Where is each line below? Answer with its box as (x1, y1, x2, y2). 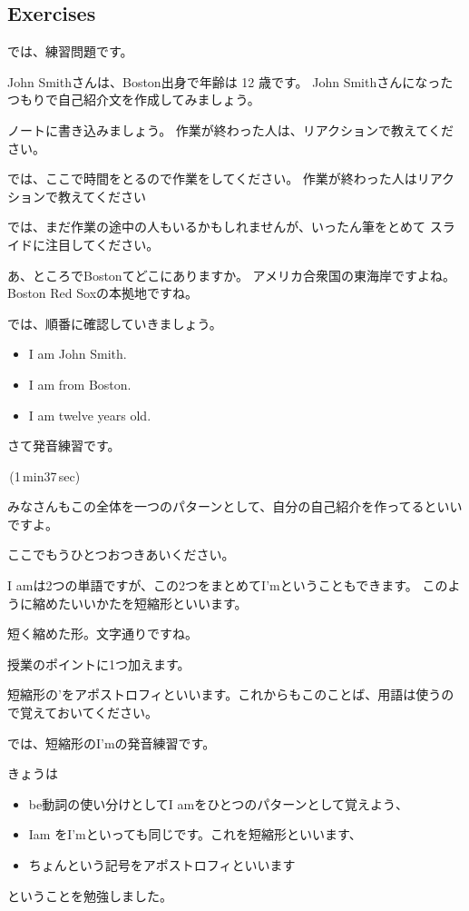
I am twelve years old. (28, 405, 151, 424)
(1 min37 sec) (9, 466, 81, 485)
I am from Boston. (28, 374, 132, 393)
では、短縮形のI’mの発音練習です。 (7, 733, 216, 752)
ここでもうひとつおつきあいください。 (7, 545, 235, 564)
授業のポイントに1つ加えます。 (7, 654, 191, 673)
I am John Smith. (28, 344, 127, 363)
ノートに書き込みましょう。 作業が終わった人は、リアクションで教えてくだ (7, 120, 454, 139)
